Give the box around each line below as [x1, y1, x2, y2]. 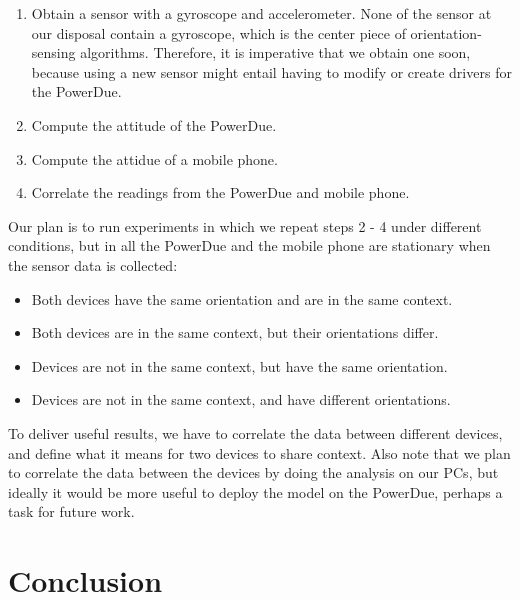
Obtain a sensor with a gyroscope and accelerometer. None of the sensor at [31, 3, 492, 23]
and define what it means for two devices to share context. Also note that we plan [8, 442, 511, 463]
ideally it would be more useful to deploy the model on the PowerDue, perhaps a [8, 481, 503, 502]
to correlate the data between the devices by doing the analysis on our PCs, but [8, 462, 499, 483]
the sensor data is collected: [8, 254, 178, 275]
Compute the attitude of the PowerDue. [31, 114, 277, 135]
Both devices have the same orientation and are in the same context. [31, 288, 453, 309]
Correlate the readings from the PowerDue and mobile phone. [31, 182, 410, 203]
